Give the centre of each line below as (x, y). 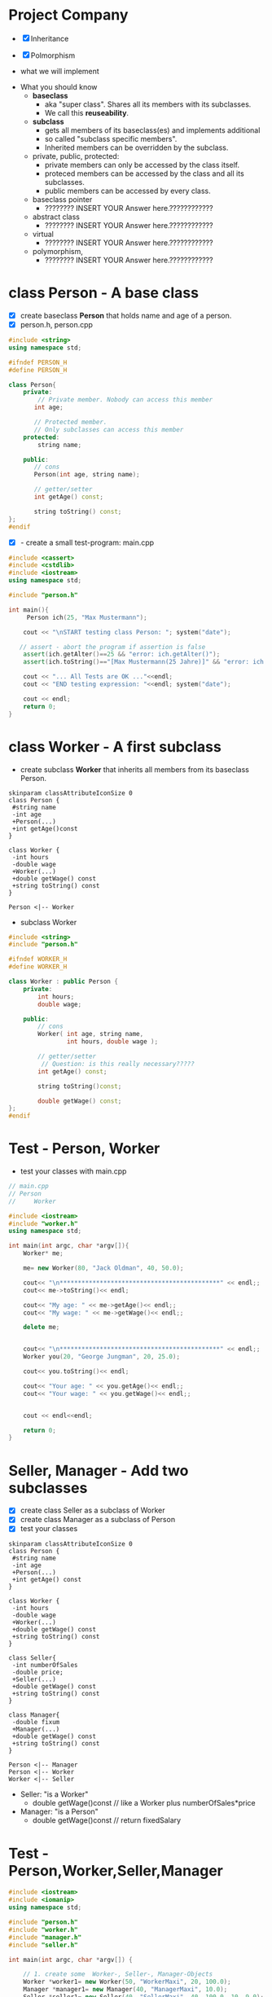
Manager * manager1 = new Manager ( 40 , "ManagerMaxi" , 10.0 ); (125, 1990)
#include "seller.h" (44, 1945)
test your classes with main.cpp (73, 1171)
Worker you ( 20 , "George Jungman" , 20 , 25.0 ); (102, 1357)
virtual (43, 234)
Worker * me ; (43, 1253)
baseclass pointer (62, 199)
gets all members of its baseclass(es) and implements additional (152, 130)
